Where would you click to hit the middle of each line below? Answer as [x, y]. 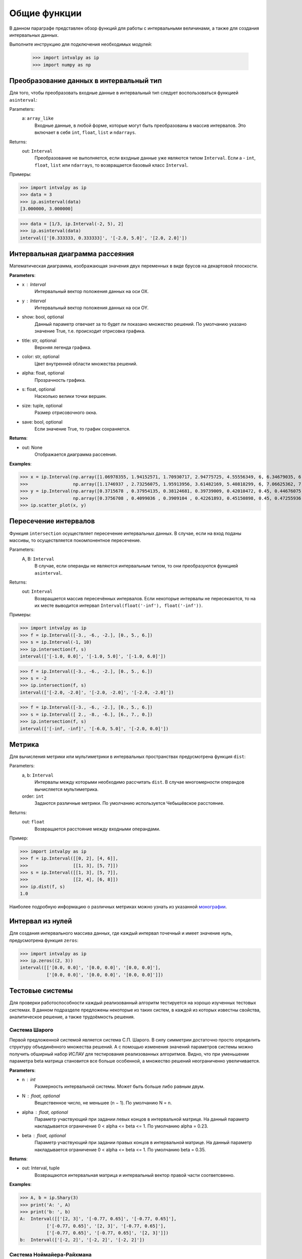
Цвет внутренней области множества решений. [86, 364]
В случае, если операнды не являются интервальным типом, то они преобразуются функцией [136, 566]
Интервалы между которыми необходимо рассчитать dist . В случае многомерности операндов [139, 782]
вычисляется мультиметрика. [66, 789]
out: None [32, 447]
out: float [33, 822]
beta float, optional [44, 1135]
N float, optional [41, 1096]
